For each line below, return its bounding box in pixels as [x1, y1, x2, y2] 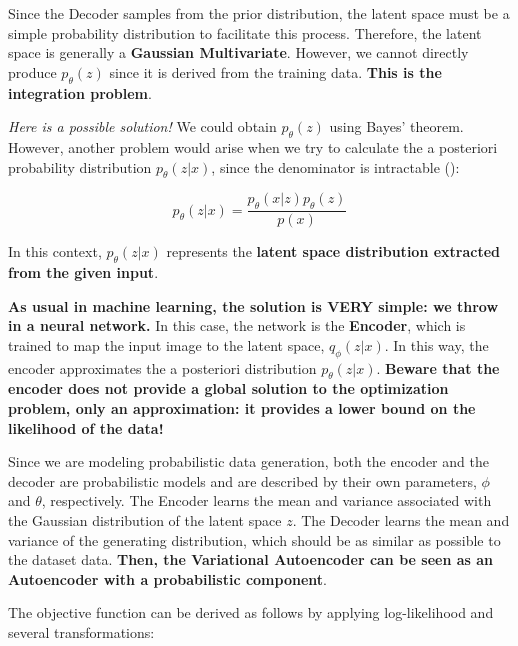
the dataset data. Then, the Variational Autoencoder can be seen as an [8, 549, 494, 570]
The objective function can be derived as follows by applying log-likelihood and [8, 602, 494, 623]
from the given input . [8, 261, 159, 282]
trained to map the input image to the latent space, [8, 334, 325, 355]
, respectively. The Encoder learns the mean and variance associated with [41, 490, 492, 511]
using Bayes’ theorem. [329, 116, 464, 137]
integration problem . [8, 82, 152, 103]
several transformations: [8, 621, 155, 642]
